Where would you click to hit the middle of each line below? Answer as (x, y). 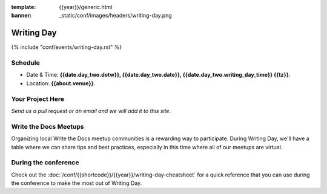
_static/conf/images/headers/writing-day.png (115, 16)
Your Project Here (38, 99)
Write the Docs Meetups (48, 126)
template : (24, 7)
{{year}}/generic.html (86, 7)
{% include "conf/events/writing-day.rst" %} (67, 47)
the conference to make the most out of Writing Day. (77, 183)
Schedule (25, 63)
